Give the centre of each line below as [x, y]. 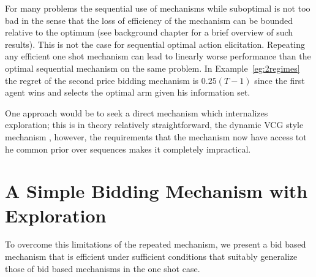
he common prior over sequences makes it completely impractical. [128, 149]
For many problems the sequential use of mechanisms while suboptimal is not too [158, 8]
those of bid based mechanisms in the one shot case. [103, 268]
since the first [280, 80]
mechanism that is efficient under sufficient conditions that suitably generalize [151, 256]
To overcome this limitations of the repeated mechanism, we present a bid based [156, 244]
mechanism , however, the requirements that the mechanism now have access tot [156, 136]
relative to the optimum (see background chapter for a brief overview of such [149, 32]
